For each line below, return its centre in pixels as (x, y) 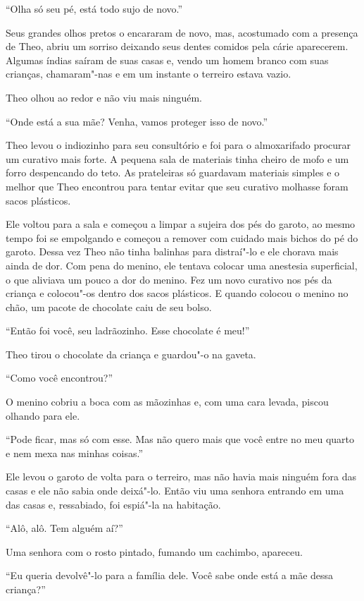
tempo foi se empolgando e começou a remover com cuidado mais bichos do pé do (182, 237)
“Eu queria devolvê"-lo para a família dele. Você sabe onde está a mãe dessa (170, 575)
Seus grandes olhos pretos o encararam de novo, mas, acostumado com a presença (182, 32)
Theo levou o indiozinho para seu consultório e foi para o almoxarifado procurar (178, 145)
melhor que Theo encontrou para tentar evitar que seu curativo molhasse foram (177, 186)
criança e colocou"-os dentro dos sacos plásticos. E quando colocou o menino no (177, 293)
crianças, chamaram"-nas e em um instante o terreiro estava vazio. (149, 74)
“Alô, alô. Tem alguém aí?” (64, 528)
